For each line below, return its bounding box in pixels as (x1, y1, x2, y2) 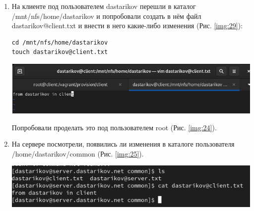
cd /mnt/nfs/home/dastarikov (11, 39, 108, 46)
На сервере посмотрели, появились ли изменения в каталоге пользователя (11, 139, 235, 149)
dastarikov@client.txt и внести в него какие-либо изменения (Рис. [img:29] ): (11, 20, 243, 31)
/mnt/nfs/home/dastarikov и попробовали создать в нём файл (11, 10, 201, 21)
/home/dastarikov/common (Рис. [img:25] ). (11, 148, 144, 158)
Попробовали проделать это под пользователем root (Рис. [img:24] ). (11, 122, 217, 132)
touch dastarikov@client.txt (11, 49, 108, 56)
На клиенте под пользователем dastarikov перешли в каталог (11, 1, 196, 11)
